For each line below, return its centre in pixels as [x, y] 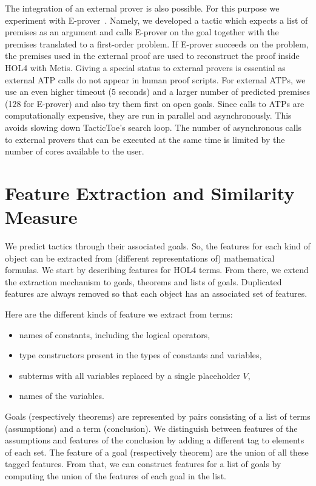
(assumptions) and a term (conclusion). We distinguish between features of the [151, 428]
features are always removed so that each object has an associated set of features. [156, 293]
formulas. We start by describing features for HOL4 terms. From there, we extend [157, 270]
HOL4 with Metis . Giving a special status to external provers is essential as [145, 67]
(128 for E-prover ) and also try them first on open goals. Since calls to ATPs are [155, 103]
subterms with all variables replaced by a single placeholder [129, 375]
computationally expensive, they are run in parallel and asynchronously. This [148, 115]
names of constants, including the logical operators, [115, 334]
